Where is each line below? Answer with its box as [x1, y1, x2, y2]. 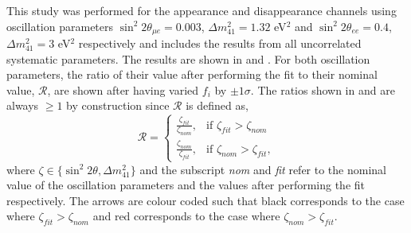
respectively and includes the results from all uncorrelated [78, 35, 362, 52]
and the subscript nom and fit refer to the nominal [139, 161, 386, 177]
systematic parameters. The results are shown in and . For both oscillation [6, 50, 370, 67]
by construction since [66, 97, 170, 114]
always [6, 97, 39, 114]
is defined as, [186, 97, 249, 114]
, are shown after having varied [47, 81, 199, 98]
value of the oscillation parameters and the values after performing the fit [6, 177, 365, 193]
